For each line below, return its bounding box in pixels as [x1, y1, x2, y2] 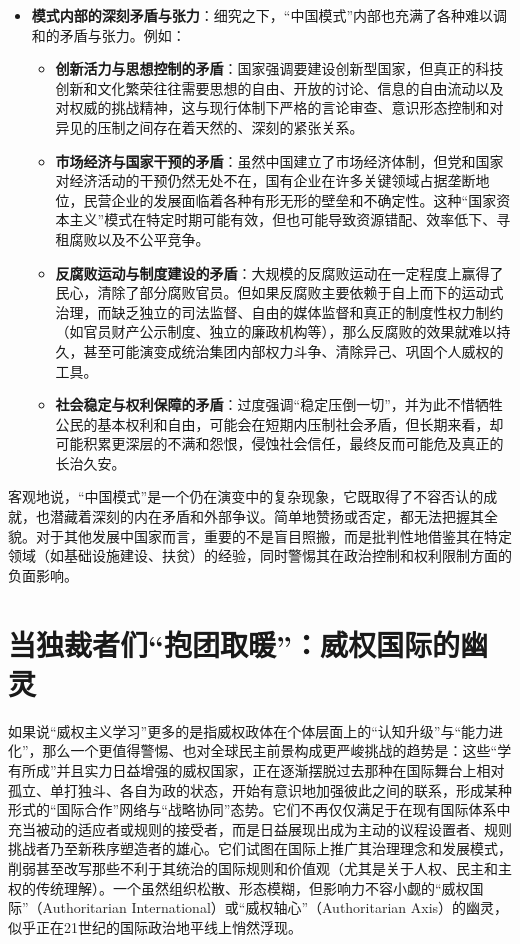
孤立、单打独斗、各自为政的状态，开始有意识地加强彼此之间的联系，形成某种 [8, 779, 512, 800]
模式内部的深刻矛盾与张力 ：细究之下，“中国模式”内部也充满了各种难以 [31, 5, 494, 25]
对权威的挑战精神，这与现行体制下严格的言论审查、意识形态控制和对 [55, 97, 504, 118]
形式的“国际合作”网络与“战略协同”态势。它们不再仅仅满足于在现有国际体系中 [8, 799, 511, 820]
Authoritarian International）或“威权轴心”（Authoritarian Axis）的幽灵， [42, 897, 509, 918]
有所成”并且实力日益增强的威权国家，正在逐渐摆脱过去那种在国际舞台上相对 [8, 759, 505, 780]
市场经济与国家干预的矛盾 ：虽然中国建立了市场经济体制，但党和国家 [55, 150, 504, 171]
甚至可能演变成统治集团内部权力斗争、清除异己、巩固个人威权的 [83, 340, 504, 361]
